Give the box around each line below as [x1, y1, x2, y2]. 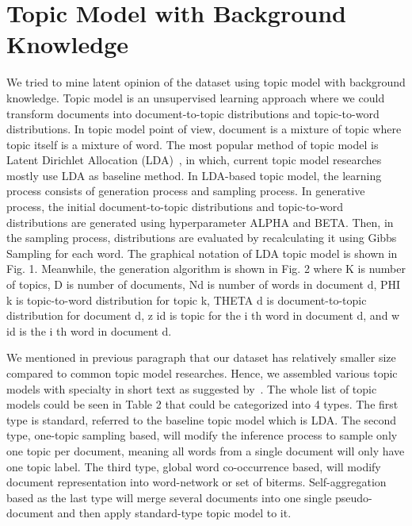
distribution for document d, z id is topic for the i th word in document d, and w [6, 307, 400, 324]
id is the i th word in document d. [6, 322, 172, 339]
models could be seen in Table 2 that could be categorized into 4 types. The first [6, 396, 399, 413]
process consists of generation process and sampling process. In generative [6, 182, 365, 199]
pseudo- [335, 489, 372, 505]
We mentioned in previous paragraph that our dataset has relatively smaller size [6, 349, 396, 366]
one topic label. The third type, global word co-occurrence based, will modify [6, 458, 381, 474]
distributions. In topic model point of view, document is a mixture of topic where [6, 121, 402, 137]
